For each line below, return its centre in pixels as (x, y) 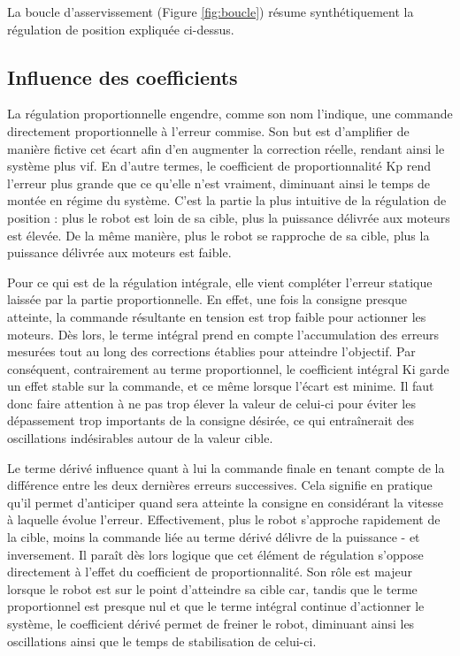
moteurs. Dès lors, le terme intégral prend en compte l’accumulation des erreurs (223, 334)
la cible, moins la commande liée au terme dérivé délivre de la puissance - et (214, 537)
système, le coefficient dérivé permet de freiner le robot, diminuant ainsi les (211, 624)
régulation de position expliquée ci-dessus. (121, 29)
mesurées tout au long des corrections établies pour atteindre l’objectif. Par (211, 351)
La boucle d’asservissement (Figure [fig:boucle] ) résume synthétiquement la (211, 11)
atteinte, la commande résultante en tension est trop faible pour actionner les (217, 316)
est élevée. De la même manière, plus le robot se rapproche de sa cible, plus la (218, 235)
